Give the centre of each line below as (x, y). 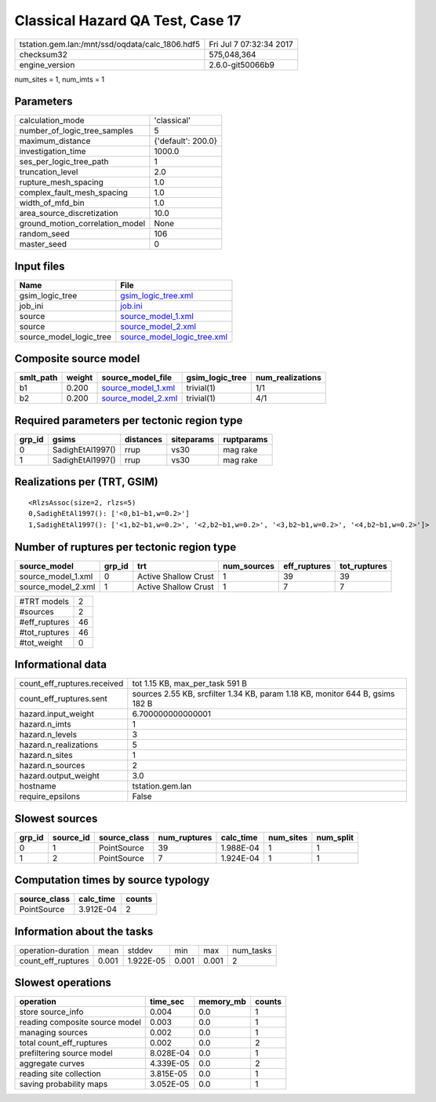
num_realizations (288, 378)
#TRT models (44, 601)
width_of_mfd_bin (52, 203)
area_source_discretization (69, 214)
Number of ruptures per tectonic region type (125, 547)
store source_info (51, 1012)
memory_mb (222, 1001)
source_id (71, 837)
